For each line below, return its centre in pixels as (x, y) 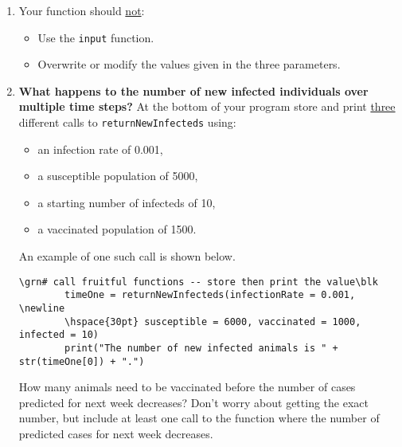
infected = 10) (59, 335)
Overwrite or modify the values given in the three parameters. (189, 64)
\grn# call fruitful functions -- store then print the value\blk (198, 282)
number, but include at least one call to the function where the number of (199, 418)
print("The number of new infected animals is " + (201, 348)
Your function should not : (82, 10)
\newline (42, 308)
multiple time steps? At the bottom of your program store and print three (207, 106)
